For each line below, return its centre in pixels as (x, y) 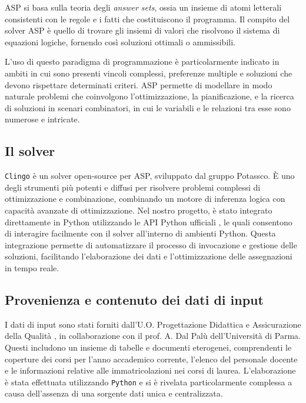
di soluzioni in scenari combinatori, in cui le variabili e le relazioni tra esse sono (148, 107)
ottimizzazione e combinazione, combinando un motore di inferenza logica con (145, 199)
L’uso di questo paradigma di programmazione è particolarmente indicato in (142, 61)
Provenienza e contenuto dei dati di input (134, 299)
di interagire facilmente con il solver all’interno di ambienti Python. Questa (140, 233)
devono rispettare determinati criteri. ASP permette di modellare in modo (139, 84)
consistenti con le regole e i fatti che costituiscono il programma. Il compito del (147, 19)
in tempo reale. (32, 267)
